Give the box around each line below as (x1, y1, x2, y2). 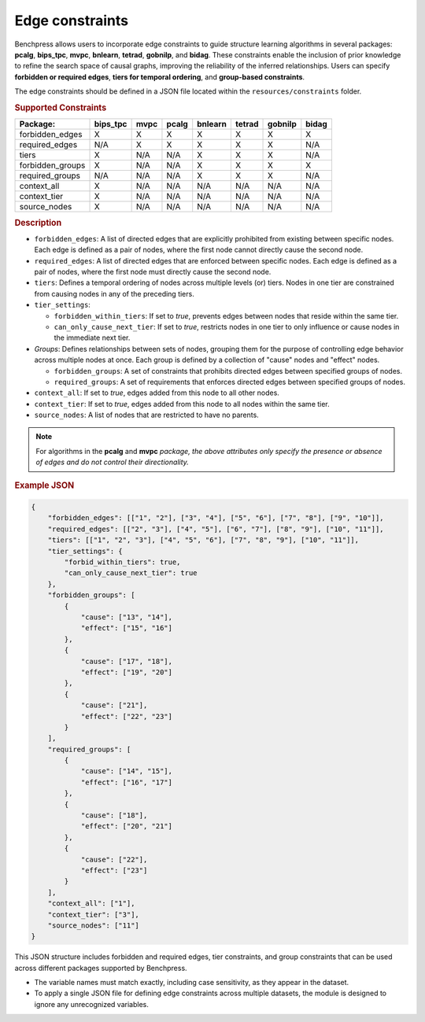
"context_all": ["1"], (47, 899, 135, 908)
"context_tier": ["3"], (47, 909, 139, 919)
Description (14, 217, 62, 228)
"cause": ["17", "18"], (80, 657, 173, 666)
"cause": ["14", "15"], (80, 767, 173, 776)
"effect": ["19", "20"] (80, 667, 173, 677)
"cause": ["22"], (80, 854, 148, 864)
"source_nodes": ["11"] (47, 921, 139, 930)
